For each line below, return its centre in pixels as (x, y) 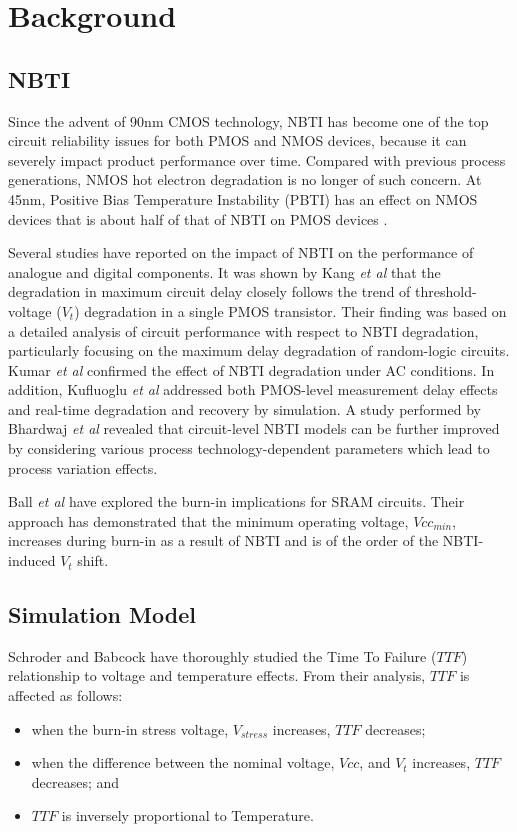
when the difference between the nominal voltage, (183, 762)
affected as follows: (65, 695)
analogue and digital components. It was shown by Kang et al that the (224, 271)
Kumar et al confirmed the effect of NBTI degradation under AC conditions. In (251, 369)
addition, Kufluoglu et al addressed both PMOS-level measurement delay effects (253, 389)
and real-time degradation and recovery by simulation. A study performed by (244, 408)
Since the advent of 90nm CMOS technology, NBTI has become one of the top (248, 120)
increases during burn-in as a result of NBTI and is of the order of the (223, 540)
